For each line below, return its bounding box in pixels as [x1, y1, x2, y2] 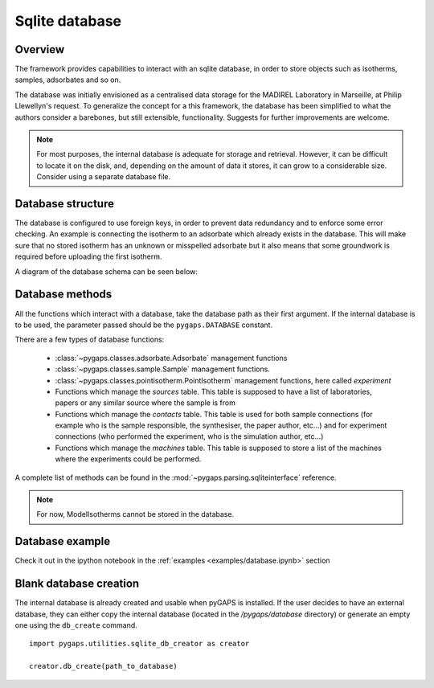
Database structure [14, 197, 114, 211]
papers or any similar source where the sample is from [55, 398, 236, 407]
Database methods [14, 288, 113, 301]
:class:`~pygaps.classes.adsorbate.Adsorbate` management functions [55, 353, 288, 362]
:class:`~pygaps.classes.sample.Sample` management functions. [55, 364, 271, 374]
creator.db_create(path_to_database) [29, 661, 178, 671]
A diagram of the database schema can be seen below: [14, 266, 199, 276]
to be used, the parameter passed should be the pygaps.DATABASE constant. [14, 320, 273, 330]
